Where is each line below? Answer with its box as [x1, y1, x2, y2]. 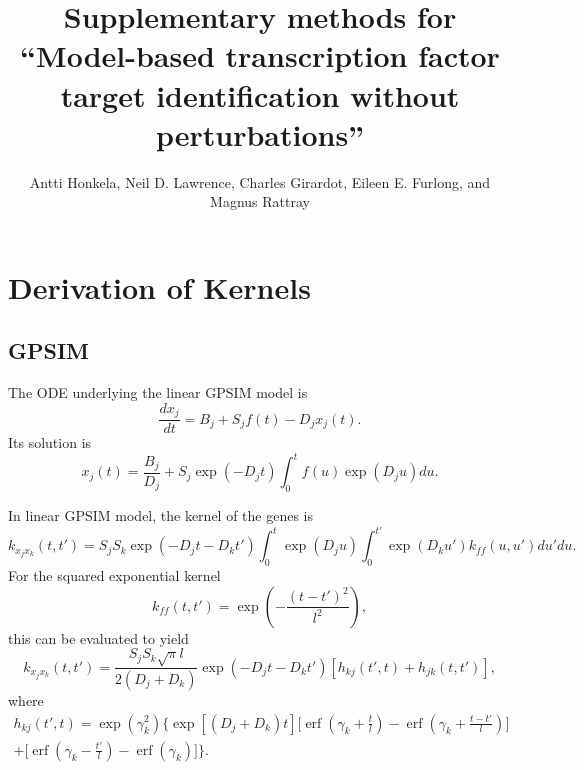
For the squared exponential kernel [8, 565, 221, 586]
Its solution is [8, 432, 92, 453]
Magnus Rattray [210, 191, 310, 212]
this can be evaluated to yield [8, 627, 189, 648]
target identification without [60, 74, 460, 115]
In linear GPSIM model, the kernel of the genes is [8, 505, 314, 526]
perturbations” [155, 113, 365, 154]
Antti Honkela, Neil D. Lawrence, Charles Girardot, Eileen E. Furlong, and [29, 171, 491, 192]
